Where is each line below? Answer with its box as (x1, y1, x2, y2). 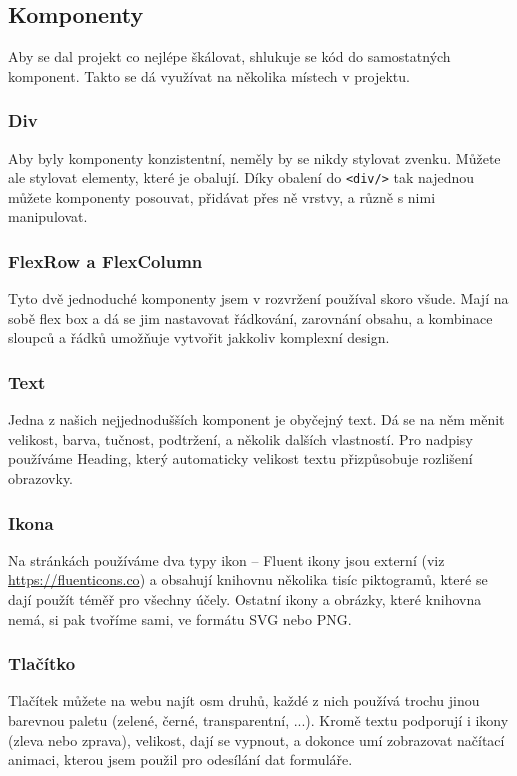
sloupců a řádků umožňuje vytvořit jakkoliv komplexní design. (8, 327, 390, 348)
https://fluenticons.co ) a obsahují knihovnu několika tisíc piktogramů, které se (8, 569, 488, 590)
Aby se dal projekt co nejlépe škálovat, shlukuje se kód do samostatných (8, 46, 451, 67)
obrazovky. (8, 468, 74, 489)
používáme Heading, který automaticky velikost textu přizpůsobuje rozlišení (8, 448, 473, 469)
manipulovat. (8, 206, 88, 227)
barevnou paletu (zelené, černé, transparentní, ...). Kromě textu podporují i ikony (8, 710, 509, 731)
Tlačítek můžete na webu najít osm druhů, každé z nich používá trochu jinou (8, 690, 480, 711)
